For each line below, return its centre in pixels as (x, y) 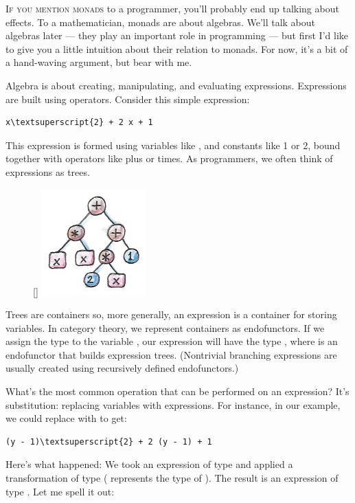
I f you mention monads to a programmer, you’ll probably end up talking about (172, 8)
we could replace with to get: (66, 418)
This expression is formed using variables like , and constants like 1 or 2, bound (173, 145)
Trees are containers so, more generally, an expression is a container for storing (171, 314)
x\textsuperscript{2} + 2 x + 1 (79, 123)
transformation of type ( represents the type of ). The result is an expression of (172, 478)
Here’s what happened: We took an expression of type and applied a (149, 464)
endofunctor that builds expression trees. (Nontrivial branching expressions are (171, 354)
